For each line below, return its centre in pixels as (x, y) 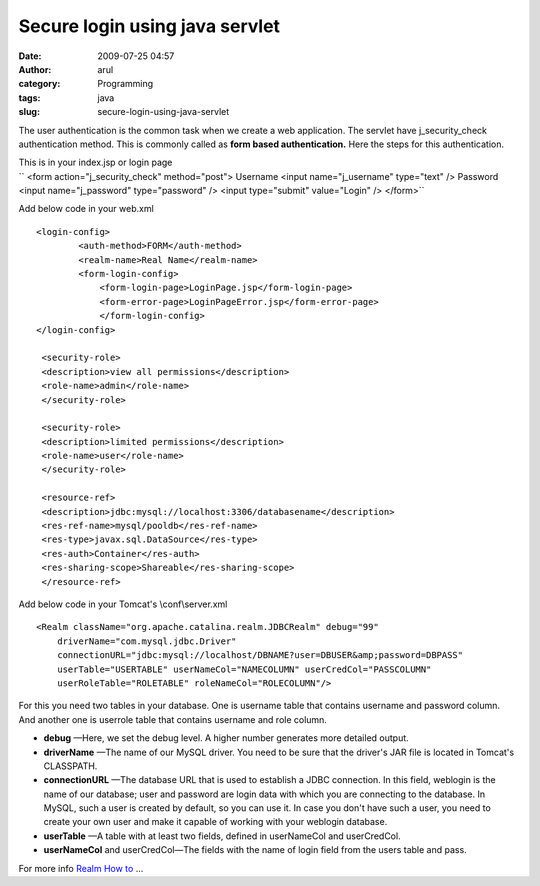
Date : (30, 56)
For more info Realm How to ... (81, 868)
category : (39, 84)
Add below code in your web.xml (86, 209)
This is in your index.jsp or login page (95, 162)
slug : (29, 112)
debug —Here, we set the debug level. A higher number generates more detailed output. (226, 738)
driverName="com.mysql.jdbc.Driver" (146, 641)
